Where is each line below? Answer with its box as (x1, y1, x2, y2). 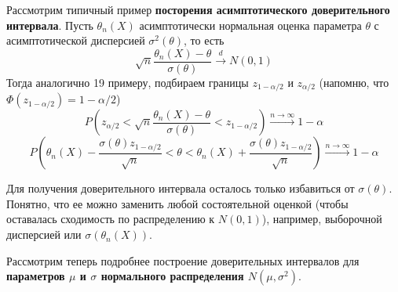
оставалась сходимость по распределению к (6, 211, 215, 227)
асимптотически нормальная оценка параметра (139, 16, 362, 33)
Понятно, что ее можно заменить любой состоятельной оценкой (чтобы (6, 195, 349, 211)
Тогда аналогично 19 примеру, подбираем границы (6, 74, 249, 90)
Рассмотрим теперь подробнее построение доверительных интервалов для (6, 252, 360, 269)
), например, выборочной (261, 211, 382, 227)
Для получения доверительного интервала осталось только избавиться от (6, 180, 355, 196)
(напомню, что (319, 74, 389, 90)
